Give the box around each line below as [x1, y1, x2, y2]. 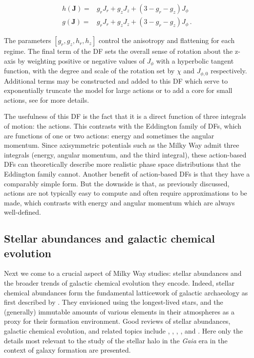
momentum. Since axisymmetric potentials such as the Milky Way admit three [4, 140, 239, 150]
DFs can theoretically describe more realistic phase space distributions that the [4, 159, 241, 169]
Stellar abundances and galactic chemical [4, 231, 215, 246]
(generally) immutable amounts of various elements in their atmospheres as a [4, 306, 234, 316]
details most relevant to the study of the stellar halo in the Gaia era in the [4, 335, 228, 345]
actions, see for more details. [4, 94, 89, 105]
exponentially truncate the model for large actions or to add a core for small [4, 85, 233, 95]
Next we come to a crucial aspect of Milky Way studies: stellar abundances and [4, 268, 242, 278]
